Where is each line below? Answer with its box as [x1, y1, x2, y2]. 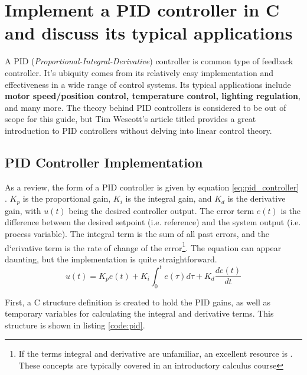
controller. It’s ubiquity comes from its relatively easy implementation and [5, 66, 274, 78]
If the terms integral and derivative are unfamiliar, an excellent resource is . [18, 347, 293, 360]
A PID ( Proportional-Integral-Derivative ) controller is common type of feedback [5, 55, 293, 67]
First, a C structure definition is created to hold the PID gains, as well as [5, 295, 270, 308]
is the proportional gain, [22, 192, 111, 205]
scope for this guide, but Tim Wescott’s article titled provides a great [5, 113, 256, 125]
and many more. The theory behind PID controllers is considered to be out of [5, 101, 286, 113]
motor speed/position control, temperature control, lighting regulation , [5, 90, 301, 102]
